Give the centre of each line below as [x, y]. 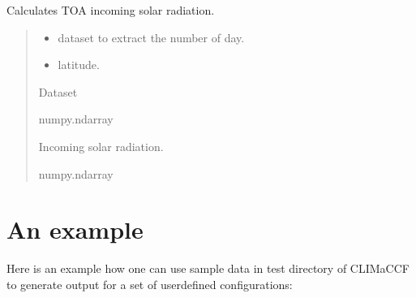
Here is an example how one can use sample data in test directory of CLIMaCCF [208, 268]
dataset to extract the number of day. [151, 37]
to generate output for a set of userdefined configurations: [150, 284]
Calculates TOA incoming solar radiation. [111, 10]
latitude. [79, 65]
